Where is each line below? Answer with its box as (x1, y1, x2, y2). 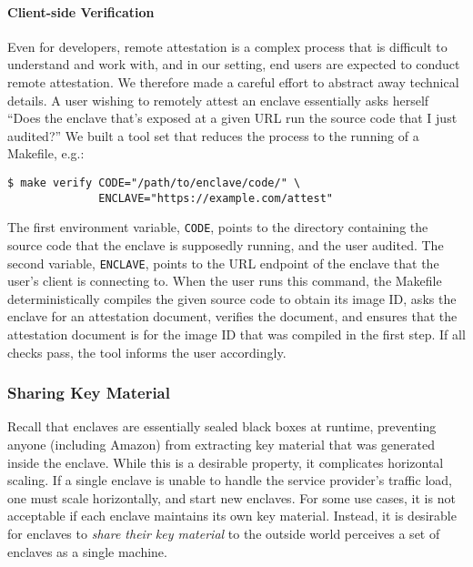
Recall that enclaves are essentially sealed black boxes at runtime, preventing (7, 417, 437, 436)
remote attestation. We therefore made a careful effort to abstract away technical (7, 72, 459, 91)
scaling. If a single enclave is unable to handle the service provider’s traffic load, (7, 471, 452, 490)
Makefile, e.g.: (7, 144, 85, 163)
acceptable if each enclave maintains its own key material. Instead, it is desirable (7, 506, 457, 525)
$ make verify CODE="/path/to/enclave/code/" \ (7, 176, 301, 189)
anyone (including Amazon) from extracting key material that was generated (7, 434, 436, 453)
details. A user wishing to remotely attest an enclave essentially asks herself (7, 90, 429, 109)
